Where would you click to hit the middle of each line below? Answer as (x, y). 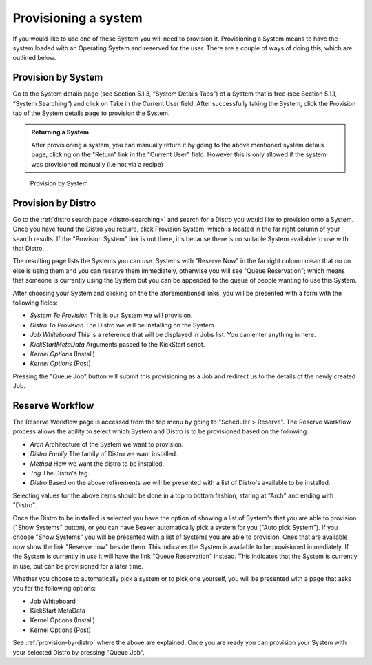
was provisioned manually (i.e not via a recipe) (97, 164)
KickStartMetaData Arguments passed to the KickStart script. (117, 344)
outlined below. (34, 58)
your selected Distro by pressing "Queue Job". (79, 652)
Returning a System (60, 132)
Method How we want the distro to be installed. (97, 463)
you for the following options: (54, 589)
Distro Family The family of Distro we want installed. (104, 454)
